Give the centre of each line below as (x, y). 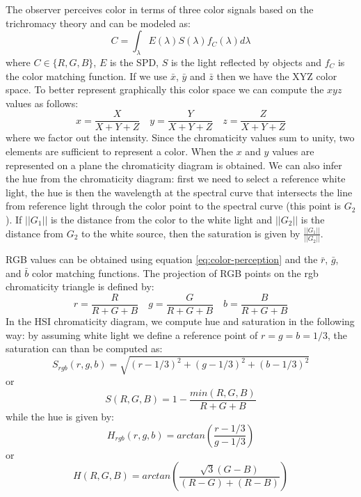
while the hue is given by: (60, 417)
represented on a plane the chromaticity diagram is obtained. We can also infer (174, 165)
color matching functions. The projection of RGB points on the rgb (175, 273)
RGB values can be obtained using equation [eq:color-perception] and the (162, 259)
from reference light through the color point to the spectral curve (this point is (173, 206)
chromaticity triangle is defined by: (80, 286)
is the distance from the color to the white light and (161, 219)
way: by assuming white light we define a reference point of (132, 334)
